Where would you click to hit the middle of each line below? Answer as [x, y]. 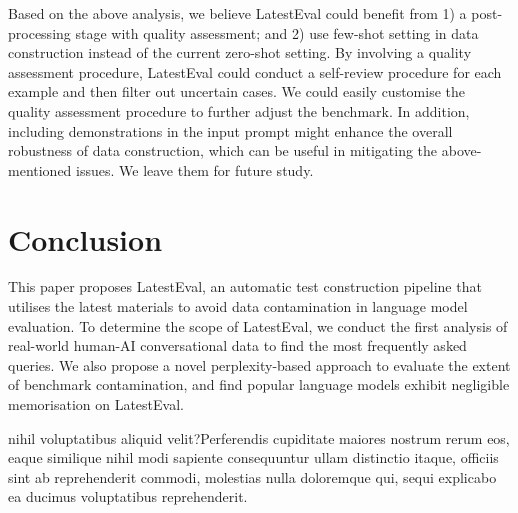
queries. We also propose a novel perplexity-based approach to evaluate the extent [259, 364]
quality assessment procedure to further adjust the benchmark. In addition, [239, 110]
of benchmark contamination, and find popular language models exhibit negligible [259, 384]
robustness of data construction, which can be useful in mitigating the [223, 150]
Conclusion [85, 238]
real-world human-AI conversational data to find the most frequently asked [237, 345]
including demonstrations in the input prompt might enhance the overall [230, 130]
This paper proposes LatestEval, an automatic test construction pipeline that [245, 286]
